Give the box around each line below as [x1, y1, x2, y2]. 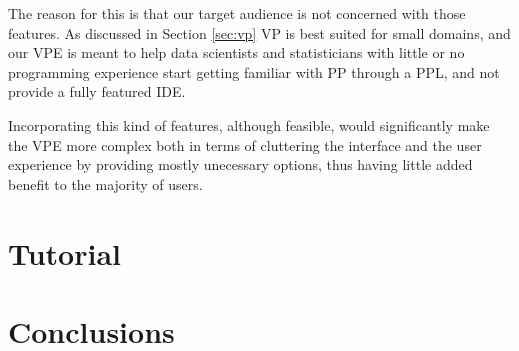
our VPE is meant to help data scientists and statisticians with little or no [8, 42, 465, 63]
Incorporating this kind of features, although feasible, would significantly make [8, 114, 490, 135]
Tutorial [8, 232, 122, 273]
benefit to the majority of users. [8, 173, 203, 194]
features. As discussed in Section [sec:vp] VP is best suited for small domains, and [8, 22, 511, 43]
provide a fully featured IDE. [8, 81, 186, 102]
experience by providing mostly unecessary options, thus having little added [8, 154, 473, 175]
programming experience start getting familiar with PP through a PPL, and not [8, 61, 500, 82]
